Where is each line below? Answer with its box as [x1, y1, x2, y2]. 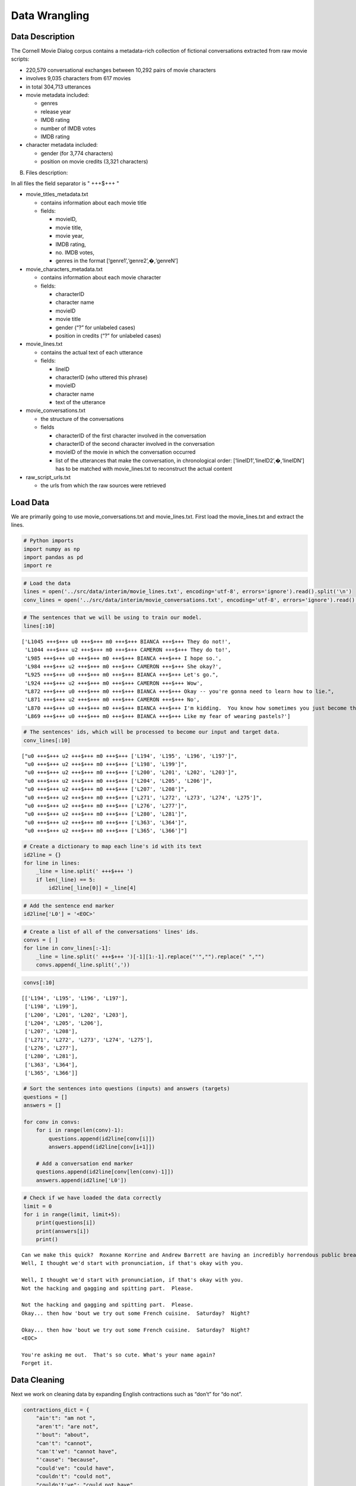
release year [40, 108, 71, 115]
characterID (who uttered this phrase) [55, 373, 148, 380]
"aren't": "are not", [36, 1423, 99, 1430]
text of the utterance [55, 399, 106, 406]
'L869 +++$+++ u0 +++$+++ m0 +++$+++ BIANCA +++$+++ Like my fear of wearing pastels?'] [24, 713, 291, 720]
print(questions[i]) [36, 1219, 96, 1226]
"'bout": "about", [36, 1431, 90, 1438]
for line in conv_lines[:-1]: [23, 945, 112, 952]
